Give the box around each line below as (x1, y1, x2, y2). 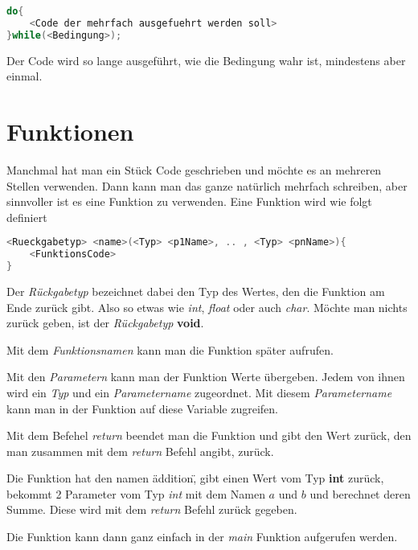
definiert (6, 208, 47, 225)
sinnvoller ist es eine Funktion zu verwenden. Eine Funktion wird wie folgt (6, 193, 372, 210)
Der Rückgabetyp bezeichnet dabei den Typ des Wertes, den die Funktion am (6, 282, 385, 299)
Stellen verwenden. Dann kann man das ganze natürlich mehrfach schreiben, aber (6, 177, 408, 194)
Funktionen (6, 115, 134, 147)
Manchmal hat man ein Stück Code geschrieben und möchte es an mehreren (6, 161, 382, 178)
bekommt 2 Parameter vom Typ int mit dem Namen (6, 485, 265, 502)
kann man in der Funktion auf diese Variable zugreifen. (6, 400, 279, 417)
